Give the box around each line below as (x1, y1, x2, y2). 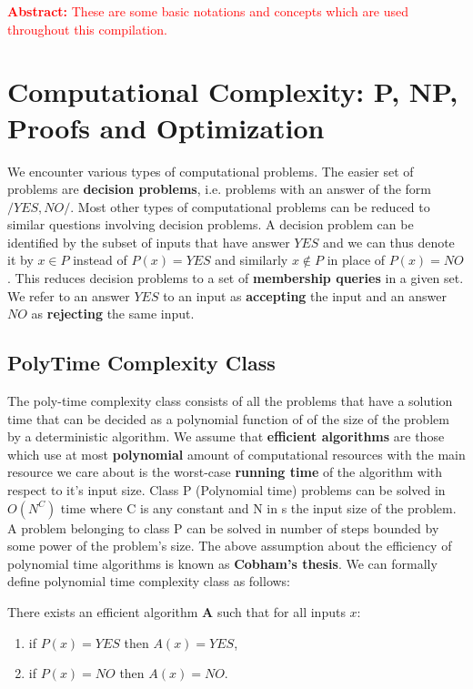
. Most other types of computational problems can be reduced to (70, 197, 430, 216)
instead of (73, 250, 127, 269)
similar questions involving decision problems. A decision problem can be (7, 215, 414, 234)
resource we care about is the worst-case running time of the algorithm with (7, 462, 443, 481)
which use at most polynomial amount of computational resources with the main (7, 444, 466, 463)
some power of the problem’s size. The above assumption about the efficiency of (7, 536, 452, 555)
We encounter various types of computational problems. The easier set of (7, 161, 414, 180)
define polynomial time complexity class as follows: (7, 572, 291, 591)
